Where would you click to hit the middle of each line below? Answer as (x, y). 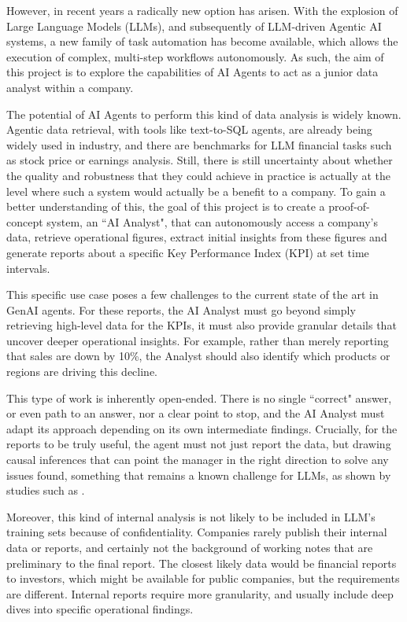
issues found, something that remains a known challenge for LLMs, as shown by (199, 475)
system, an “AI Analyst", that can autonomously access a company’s (212, 221)
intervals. (28, 268)
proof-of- (349, 206)
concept (25, 221)
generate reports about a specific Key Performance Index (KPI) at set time (188, 252)
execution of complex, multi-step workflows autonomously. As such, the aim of (195, 56)
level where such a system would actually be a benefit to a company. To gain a (196, 191)
